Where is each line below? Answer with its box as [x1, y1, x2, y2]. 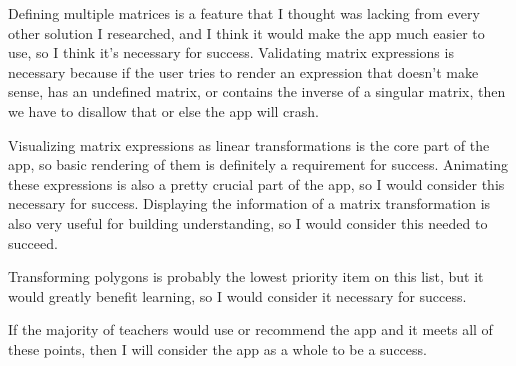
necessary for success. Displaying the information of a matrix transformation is [8, 193, 491, 214]
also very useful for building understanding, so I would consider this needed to [8, 212, 488, 233]
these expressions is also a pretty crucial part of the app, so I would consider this [8, 173, 505, 194]
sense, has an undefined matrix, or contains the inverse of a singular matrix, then [8, 81, 506, 102]
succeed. [8, 232, 58, 253]
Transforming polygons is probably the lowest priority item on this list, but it [8, 266, 484, 287]
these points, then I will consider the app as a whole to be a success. [8, 338, 427, 359]
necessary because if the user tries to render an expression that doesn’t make [8, 61, 479, 82]
